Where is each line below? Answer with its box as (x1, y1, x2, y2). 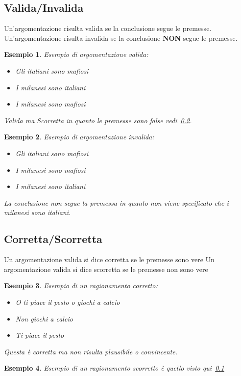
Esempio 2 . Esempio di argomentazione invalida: (4, 132, 154, 142)
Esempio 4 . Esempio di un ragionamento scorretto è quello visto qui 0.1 (4, 363, 224, 373)
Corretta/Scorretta (4, 231, 102, 246)
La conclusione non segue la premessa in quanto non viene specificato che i (4, 197, 229, 208)
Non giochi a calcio (15, 313, 73, 323)
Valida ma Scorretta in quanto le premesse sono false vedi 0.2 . (4, 115, 192, 125)
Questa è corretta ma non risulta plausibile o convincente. (4, 346, 178, 356)
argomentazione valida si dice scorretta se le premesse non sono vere (4, 264, 208, 274)
